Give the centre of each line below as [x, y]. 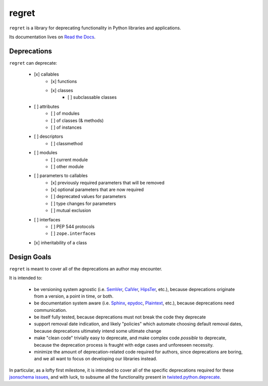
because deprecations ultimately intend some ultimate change [98, 331]
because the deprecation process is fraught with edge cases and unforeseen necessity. [124, 345]
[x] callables [46, 74]
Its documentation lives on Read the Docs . [52, 37]
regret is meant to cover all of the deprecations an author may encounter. [86, 269]
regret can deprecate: [33, 63]
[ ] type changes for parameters [83, 203]
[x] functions [64, 81]
